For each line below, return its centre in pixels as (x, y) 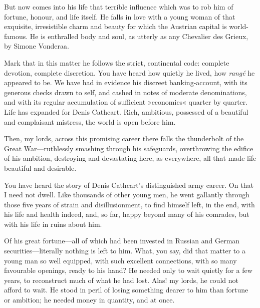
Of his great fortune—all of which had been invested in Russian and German (122, 241)
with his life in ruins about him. (53, 224)
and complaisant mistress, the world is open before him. (90, 121)
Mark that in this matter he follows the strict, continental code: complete (117, 62)
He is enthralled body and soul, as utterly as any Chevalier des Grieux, (139, 36)
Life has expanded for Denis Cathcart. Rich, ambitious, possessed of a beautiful (126, 111)
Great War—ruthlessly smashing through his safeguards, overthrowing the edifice (129, 148)
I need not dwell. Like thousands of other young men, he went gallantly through (127, 195)
